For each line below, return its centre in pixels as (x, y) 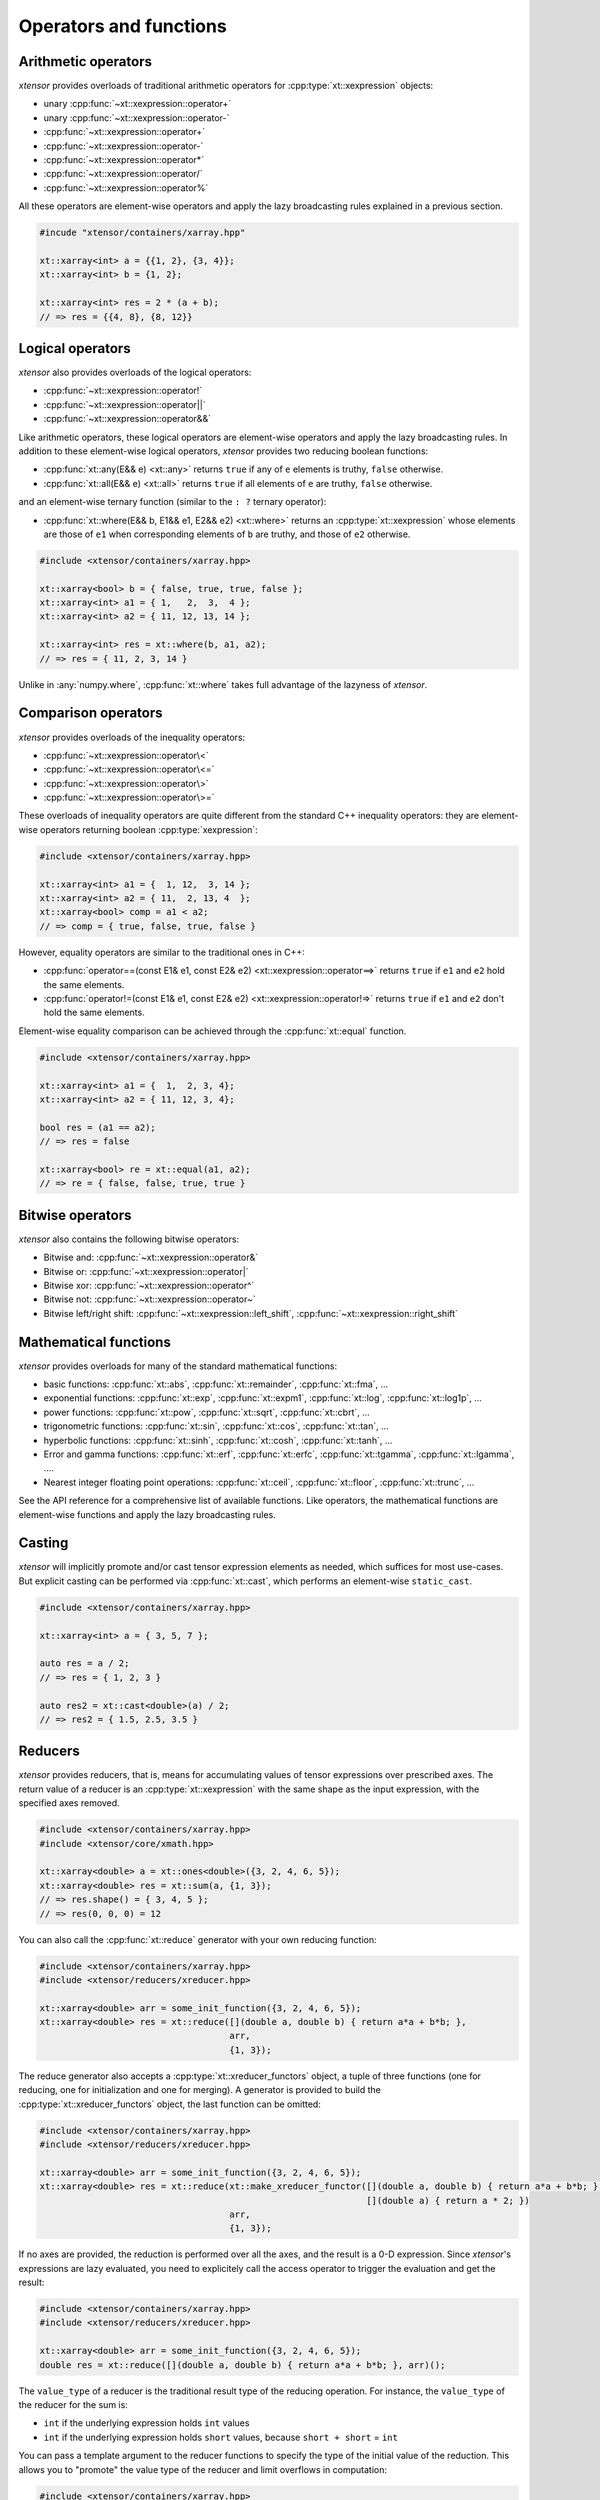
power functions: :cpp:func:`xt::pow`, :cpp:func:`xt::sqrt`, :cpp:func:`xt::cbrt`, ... (206, 1412)
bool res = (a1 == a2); (98, 1127)
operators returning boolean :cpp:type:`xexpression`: (149, 829)
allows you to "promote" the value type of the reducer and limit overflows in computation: (203, 2469)
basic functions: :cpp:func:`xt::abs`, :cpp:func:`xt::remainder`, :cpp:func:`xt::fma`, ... (216, 1384)
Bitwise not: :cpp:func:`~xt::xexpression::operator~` (149, 1299)
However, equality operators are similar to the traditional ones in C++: (161, 952)
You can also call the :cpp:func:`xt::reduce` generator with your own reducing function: (197, 1939)
